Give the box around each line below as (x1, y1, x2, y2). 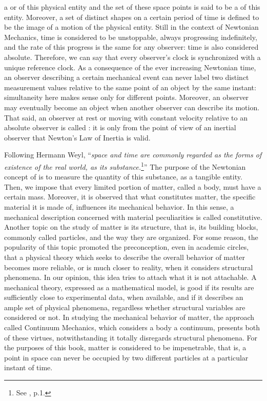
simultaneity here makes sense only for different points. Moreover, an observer (4, 92, 249, 103)
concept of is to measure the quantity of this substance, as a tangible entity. (4, 171, 242, 182)
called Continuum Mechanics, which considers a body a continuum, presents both (4, 322, 260, 333)
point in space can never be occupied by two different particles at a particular (4, 352, 249, 363)
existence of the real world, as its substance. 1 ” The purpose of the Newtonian (4, 159, 246, 172)
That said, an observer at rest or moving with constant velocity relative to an (4, 112, 248, 123)
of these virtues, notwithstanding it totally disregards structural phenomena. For (4, 332, 258, 343)
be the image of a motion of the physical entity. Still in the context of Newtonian (4, 22, 259, 32)
